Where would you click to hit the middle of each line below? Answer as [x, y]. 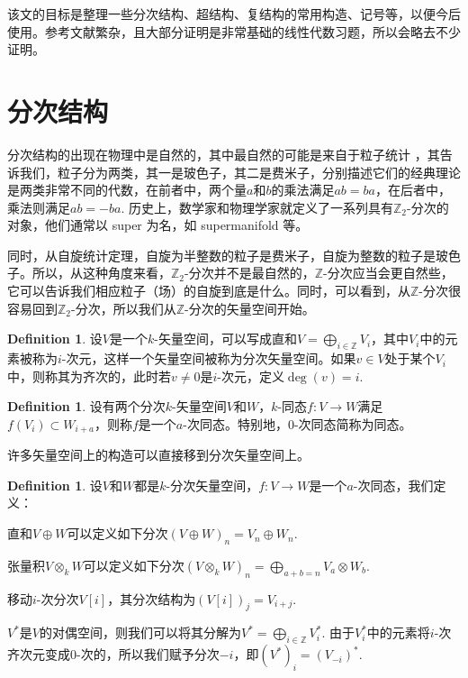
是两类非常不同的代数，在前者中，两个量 [127, 190]
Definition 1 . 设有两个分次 [86, 406]
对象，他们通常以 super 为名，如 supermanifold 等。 [158, 225]
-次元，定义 [251, 376]
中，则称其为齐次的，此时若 [89, 376]
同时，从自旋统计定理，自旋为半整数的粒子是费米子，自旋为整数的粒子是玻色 [234, 255]
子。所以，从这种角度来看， [89, 273]
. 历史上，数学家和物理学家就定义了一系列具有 [257, 207]
